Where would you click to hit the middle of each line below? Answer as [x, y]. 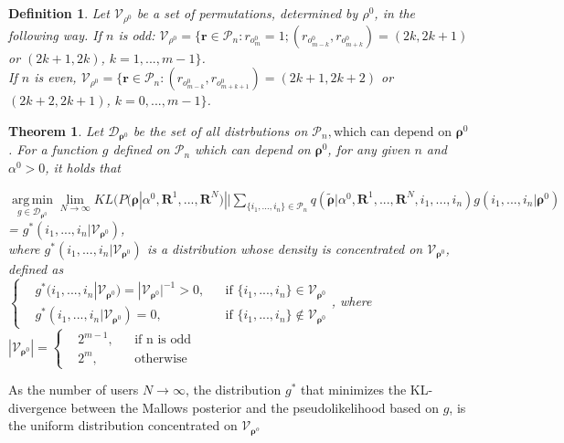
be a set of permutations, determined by [247, 13]
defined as [36, 268]
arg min [32, 200]
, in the [395, 13]
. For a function [53, 149]
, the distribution [233, 389]
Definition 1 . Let [59, 13]
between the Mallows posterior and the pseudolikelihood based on [255, 407]
